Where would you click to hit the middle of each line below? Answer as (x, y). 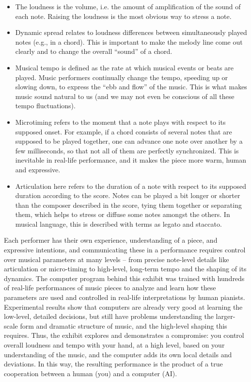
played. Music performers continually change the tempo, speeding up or (122, 77)
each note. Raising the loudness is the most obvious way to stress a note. (123, 16)
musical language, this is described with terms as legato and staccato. (118, 224)
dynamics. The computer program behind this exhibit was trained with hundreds (124, 278)
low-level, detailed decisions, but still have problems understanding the (109, 316)
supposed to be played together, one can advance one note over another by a (129, 141)
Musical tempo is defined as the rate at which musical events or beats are (124, 67)
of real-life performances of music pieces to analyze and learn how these (110, 288)
